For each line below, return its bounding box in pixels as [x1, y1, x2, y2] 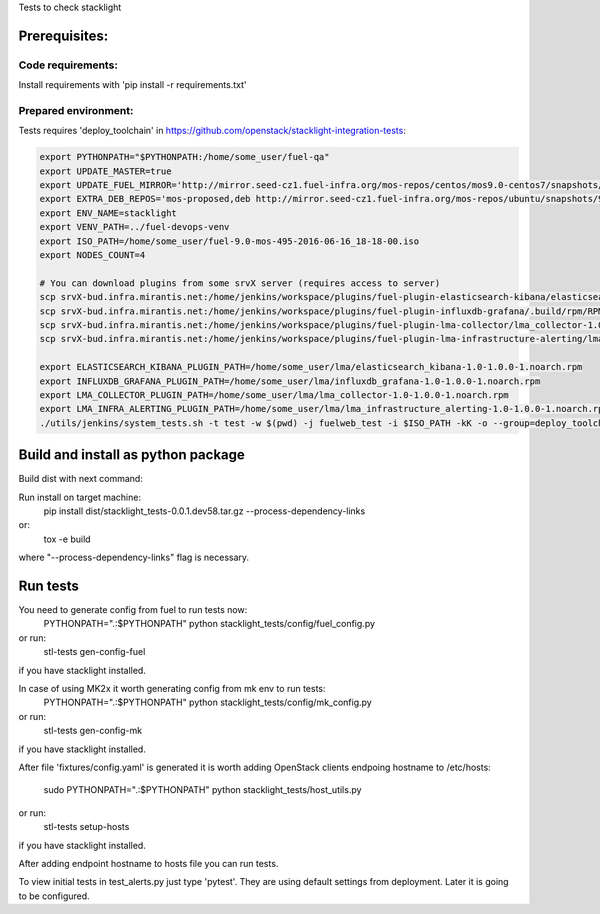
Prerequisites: [18, 27, 109, 44]
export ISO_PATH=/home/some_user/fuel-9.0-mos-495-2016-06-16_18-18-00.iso [39, 235, 420, 247]
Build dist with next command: [18, 473, 144, 485]
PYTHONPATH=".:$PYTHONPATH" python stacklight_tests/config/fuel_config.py [43, 618, 375, 630]
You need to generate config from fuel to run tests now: [18, 604, 248, 616]
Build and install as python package [18, 446, 245, 464]
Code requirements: [18, 58, 119, 72]
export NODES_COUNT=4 [39, 250, 146, 261]
